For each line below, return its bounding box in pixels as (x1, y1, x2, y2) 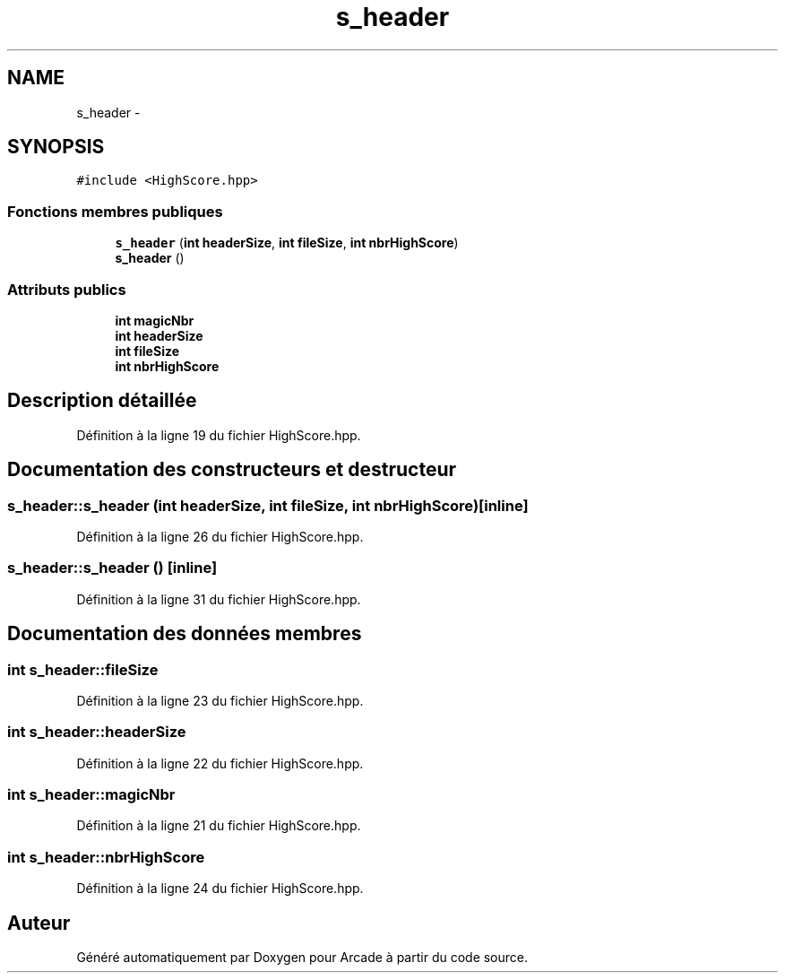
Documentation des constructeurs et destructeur (7, 458, 457, 481)
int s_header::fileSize (7, 660, 159, 679)
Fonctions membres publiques (7, 202, 223, 221)
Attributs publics (7, 280, 126, 299)
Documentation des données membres (7, 622, 362, 646)
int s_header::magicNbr (7, 785, 176, 804)
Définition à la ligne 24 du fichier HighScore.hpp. (76, 880, 364, 897)
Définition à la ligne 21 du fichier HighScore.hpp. (76, 818, 361, 834)
